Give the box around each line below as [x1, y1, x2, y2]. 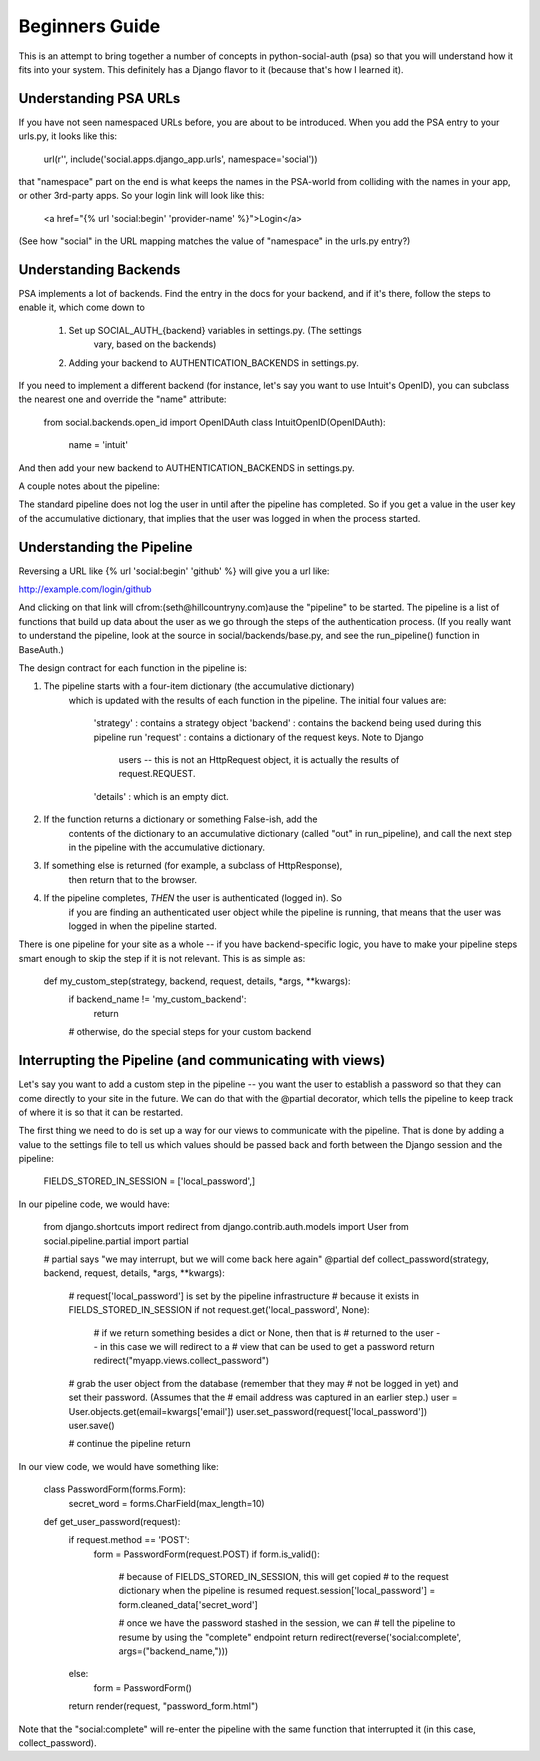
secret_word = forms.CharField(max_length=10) [68, 1497, 265, 1509]
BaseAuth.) [18, 643, 65, 655]
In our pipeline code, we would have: [18, 1198, 170, 1210]
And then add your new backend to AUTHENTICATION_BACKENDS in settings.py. [18, 461, 355, 474]
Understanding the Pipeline [18, 538, 194, 555]
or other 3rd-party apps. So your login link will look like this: [18, 190, 265, 202]
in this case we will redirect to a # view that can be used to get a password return [100, 1341, 435, 1352]
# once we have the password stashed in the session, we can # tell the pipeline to [118, 1617, 456, 1629]
